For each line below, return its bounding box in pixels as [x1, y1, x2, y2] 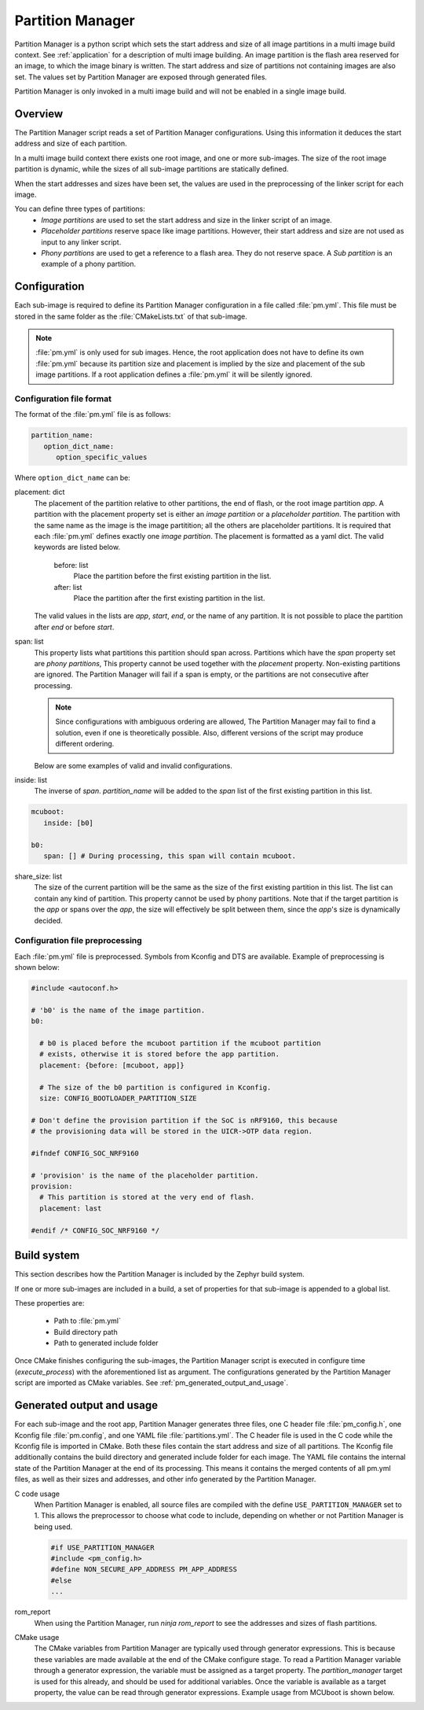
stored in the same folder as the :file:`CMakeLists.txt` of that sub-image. [14, 311, 247, 321]
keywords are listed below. [34, 543, 121, 552]
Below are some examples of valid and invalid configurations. [34, 761, 233, 770]
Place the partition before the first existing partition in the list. [73, 571, 272, 581]
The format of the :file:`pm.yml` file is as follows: [14, 410, 171, 419]
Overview [14, 107, 64, 120]
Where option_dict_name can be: [14, 473, 131, 483]
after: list [53, 582, 82, 591]
